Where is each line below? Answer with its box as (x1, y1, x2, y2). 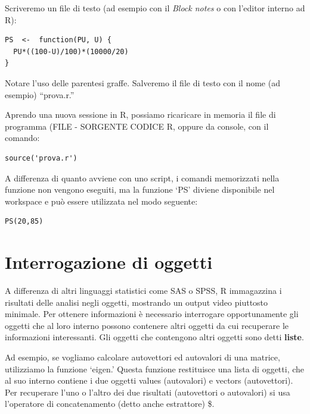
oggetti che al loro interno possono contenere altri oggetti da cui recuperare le (5, 319, 289, 331)
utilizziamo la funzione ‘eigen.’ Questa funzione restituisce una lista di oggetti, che (5, 362, 305, 375)
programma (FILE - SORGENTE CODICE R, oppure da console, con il (5, 120, 269, 132)
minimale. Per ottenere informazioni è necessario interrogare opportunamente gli (5, 308, 299, 320)
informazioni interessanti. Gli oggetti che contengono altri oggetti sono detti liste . (5, 331, 304, 343)
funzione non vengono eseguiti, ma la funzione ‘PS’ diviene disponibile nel (5, 183, 275, 196)
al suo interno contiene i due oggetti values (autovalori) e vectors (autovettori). (5, 374, 293, 387)
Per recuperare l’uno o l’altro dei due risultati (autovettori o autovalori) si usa (5, 385, 290, 398)
